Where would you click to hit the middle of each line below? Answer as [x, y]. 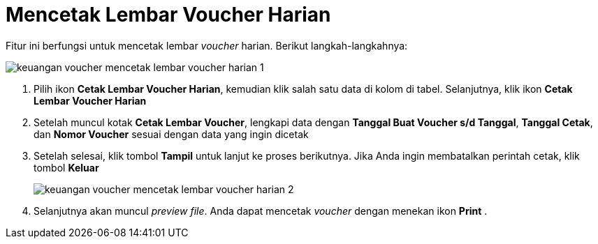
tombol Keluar [66, 167]
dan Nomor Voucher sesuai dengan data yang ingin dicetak [171, 134]
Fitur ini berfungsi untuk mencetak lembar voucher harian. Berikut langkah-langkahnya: [207, 45]
